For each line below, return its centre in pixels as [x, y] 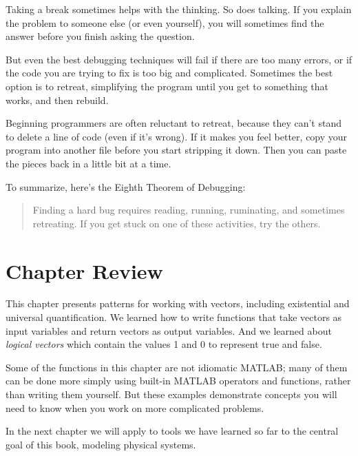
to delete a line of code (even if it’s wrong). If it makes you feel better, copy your [177, 136]
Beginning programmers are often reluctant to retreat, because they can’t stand [173, 123]
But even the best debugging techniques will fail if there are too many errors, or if [179, 59]
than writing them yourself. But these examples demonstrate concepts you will [171, 394]
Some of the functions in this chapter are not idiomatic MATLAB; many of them [177, 367]
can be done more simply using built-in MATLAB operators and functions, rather [178, 381]
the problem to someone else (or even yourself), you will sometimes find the [165, 22]
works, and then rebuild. [57, 100]
